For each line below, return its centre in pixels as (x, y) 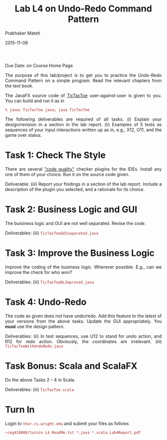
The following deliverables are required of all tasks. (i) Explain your (83, 119)
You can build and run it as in (35, 101)
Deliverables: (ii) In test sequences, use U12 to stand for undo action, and (83, 336)
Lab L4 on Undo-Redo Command (83, 9)
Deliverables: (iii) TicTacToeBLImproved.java (49, 282)
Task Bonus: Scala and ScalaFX (71, 366)
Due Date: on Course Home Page (39, 65)
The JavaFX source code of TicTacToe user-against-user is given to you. (83, 95)
